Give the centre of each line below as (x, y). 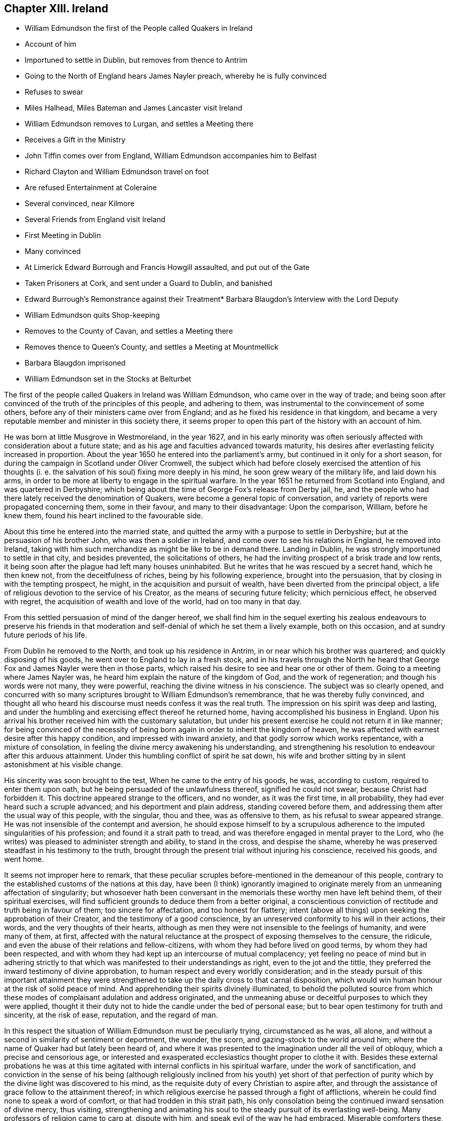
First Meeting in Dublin (63, 236)
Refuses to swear (54, 92)
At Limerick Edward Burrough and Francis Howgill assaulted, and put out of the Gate (167, 267)
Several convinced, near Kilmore (80, 204)
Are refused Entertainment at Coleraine (91, 188)
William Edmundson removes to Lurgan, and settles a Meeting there (139, 124)
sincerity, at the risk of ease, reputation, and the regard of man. (111, 1015)
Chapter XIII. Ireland (56, 8)
